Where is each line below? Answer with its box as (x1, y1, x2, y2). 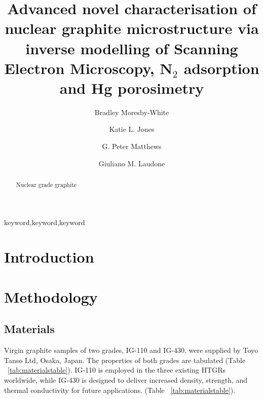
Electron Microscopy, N (4, 57, 173, 78)
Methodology (4, 286, 98, 307)
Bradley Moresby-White (94, 106, 169, 117)
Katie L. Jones (109, 124, 155, 134)
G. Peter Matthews (102, 141, 162, 152)
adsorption (183, 57, 259, 78)
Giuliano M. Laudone (98, 158, 165, 168)
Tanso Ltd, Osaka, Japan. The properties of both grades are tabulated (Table (4, 354, 246, 365)
